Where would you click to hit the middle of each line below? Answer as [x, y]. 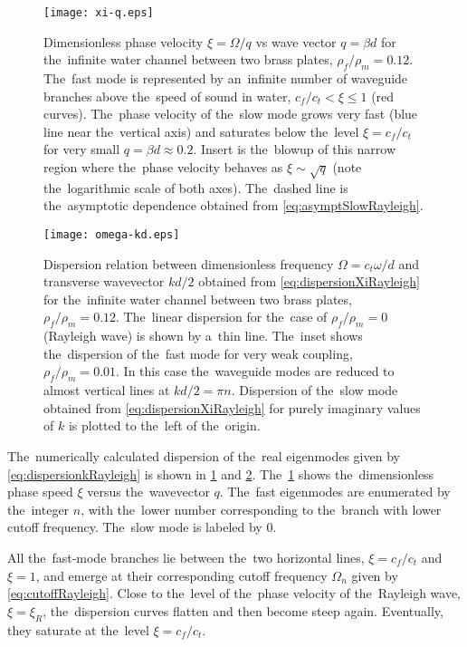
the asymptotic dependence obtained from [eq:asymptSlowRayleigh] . [233, 205]
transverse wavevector [104, 281]
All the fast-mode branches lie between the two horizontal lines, [186, 557]
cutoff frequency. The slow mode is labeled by [135, 527]
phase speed [40, 492]
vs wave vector [296, 41]
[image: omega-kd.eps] [112, 234]
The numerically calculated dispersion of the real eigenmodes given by [204, 455]
